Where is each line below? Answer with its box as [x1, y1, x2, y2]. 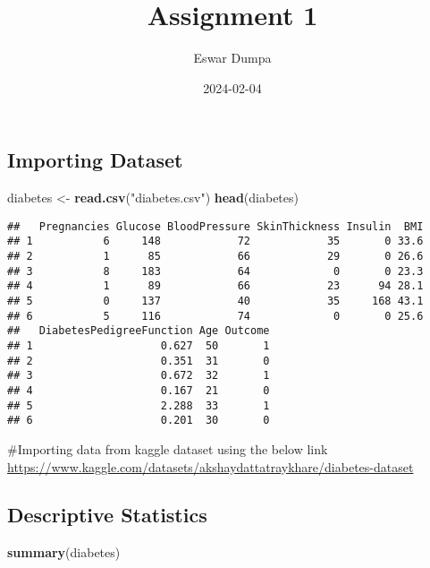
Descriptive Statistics [7, 501, 207, 529]
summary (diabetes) [7, 543, 121, 562]
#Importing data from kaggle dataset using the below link [7, 439, 328, 458]
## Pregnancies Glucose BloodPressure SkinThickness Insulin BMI [7, 219, 424, 233]
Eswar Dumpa [193, 48, 272, 67]
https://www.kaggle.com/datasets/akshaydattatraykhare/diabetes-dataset [7, 457, 414, 476]
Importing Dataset [7, 146, 183, 174]
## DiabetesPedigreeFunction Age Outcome [7, 324, 270, 338]
